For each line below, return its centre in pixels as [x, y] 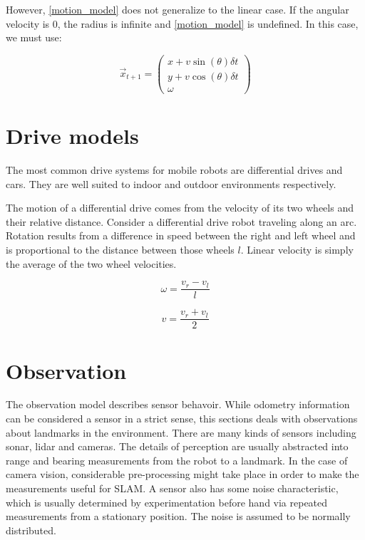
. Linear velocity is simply [297, 250]
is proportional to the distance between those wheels [120, 250]
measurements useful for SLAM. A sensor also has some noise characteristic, [172, 488]
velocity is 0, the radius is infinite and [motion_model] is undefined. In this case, [182, 23]
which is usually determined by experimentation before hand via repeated [167, 502]
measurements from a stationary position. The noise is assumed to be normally [178, 516]
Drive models [72, 136]
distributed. [31, 530]
